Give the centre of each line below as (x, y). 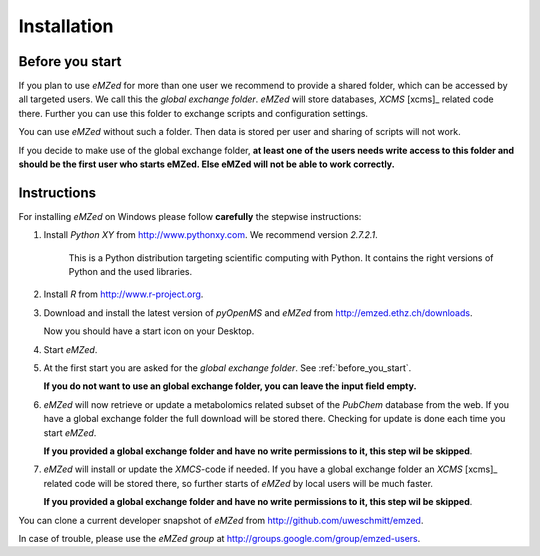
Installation (66, 26)
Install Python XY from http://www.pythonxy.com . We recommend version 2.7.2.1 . (211, 235)
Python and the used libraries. (130, 272)
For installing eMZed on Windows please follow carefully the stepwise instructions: (190, 216)
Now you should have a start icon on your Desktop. (149, 331)
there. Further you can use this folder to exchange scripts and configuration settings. (193, 113)
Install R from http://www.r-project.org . (123, 294)
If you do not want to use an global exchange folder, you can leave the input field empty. (230, 386)
